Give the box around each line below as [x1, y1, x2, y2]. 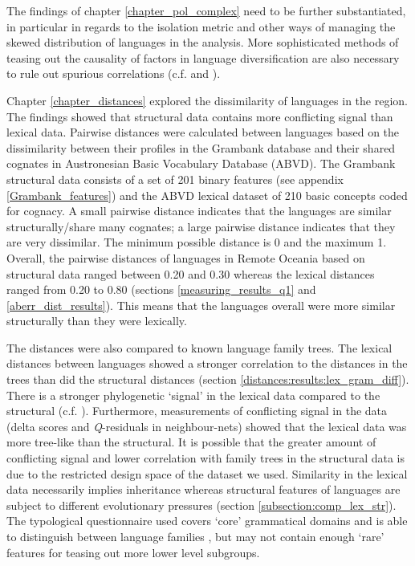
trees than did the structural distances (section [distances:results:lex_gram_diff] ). [6, 371, 409, 388]
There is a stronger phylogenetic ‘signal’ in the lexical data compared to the [6, 386, 380, 403]
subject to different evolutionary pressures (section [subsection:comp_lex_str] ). [6, 496, 397, 513]
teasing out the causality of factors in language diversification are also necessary [6, 49, 400, 66]
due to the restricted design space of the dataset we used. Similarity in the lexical [6, 465, 408, 482]
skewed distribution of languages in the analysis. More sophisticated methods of [6, 34, 399, 51]
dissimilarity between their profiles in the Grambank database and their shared [6, 139, 396, 156]
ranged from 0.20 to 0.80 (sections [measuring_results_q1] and [6, 281, 316, 298]
